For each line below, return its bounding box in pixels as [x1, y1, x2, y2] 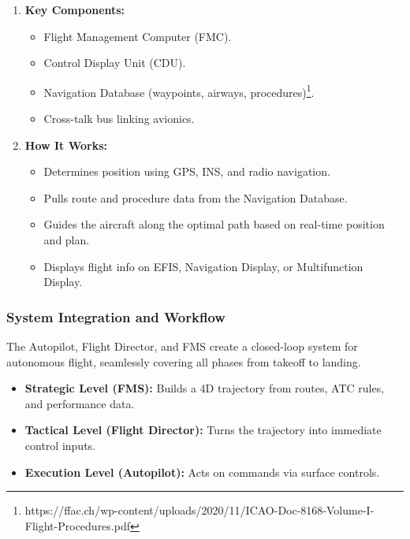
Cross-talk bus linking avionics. [43, 110, 195, 127]
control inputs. [24, 437, 95, 453]
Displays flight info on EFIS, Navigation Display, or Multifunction [43, 258, 363, 274]
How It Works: [24, 136, 108, 153]
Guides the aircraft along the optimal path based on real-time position [43, 216, 385, 232]
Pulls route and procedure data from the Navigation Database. [43, 189, 348, 206]
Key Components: [24, 2, 125, 17]
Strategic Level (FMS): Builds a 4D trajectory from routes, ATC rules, [24, 380, 385, 396]
